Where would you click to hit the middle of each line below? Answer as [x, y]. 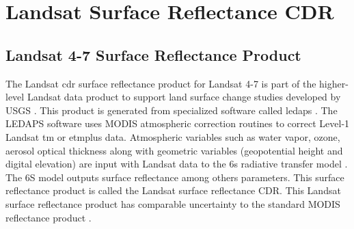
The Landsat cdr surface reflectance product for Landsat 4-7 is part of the [161, 83]
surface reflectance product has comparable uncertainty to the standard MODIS [173, 203]
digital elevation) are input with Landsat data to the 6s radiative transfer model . [177, 164]
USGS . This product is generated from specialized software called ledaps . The [172, 110]
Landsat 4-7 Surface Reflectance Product [153, 54]
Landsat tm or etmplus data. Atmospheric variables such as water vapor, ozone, [173, 136]
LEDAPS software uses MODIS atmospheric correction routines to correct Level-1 [178, 123]
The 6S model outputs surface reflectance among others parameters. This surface [175, 177]
